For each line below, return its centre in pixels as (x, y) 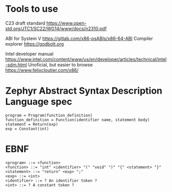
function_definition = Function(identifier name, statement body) (78, 120)
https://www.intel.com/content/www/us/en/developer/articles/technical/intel (86, 59)
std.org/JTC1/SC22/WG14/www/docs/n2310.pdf (56, 28)
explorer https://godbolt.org (35, 44)
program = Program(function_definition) (49, 115)
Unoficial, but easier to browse (60, 65)
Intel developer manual (29, 54)
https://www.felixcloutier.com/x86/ (42, 70)
